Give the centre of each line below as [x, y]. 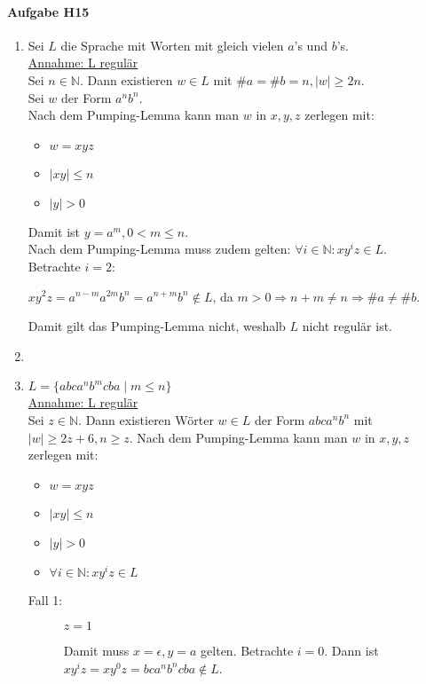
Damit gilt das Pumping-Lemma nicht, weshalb [157, 326]
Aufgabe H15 [48, 11]
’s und [311, 45]
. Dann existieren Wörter [146, 419]
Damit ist [54, 231]
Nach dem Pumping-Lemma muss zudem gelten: [159, 249]
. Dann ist [351, 651]
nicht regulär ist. [347, 326]
